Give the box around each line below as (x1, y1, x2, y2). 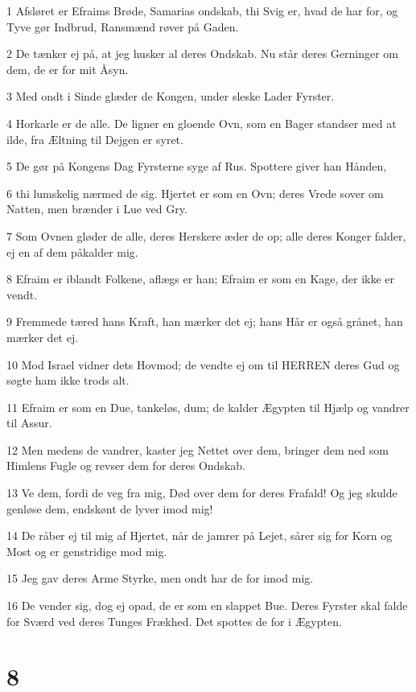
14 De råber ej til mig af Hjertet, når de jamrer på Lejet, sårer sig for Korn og (6, 527, 393, 544)
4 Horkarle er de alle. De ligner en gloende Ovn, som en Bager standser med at (6, 114, 397, 131)
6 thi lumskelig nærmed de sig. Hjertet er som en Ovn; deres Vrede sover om (6, 184, 384, 201)
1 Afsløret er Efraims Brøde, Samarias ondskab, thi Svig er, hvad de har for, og (6, 2, 398, 19)
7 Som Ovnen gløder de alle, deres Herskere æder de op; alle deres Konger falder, (6, 227, 406, 244)
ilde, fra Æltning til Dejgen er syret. (6, 130, 183, 147)
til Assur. (6, 414, 52, 431)
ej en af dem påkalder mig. (6, 243, 138, 260)
